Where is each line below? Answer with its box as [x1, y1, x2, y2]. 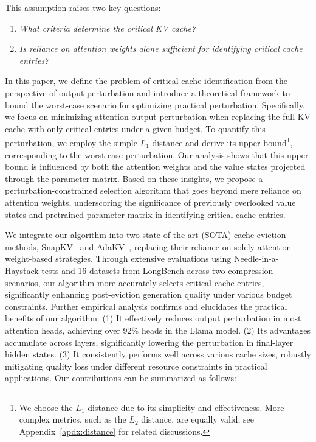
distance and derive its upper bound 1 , [152, 135, 293, 149]
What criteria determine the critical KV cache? [19, 21, 196, 34]
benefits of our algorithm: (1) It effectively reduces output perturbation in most [5, 312, 301, 324]
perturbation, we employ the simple [5, 136, 137, 149]
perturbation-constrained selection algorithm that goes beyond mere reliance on [5, 184, 301, 197]
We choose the [19, 401, 73, 413]
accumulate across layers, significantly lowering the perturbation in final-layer [5, 335, 294, 348]
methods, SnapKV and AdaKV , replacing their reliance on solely [5, 240, 255, 253]
